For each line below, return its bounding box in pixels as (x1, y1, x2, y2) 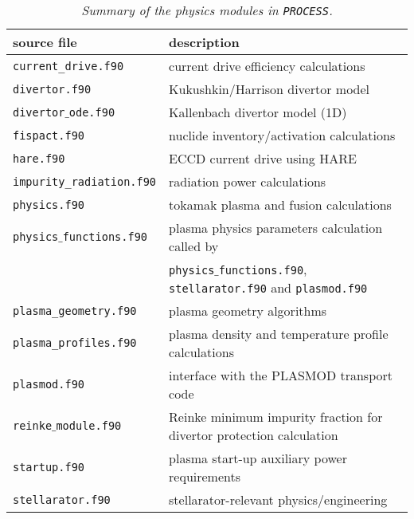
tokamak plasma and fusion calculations (169, 195, 392, 214)
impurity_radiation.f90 (13, 175, 157, 188)
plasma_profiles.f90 (13, 336, 137, 349)
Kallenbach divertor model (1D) (169, 103, 347, 121)
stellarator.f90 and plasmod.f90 (169, 278, 368, 297)
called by (169, 237, 219, 255)
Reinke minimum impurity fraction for (169, 407, 383, 426)
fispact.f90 (13, 128, 85, 142)
